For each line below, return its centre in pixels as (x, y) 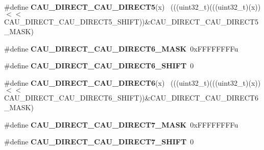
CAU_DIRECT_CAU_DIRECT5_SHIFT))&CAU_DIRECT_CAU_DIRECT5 (131, 21)
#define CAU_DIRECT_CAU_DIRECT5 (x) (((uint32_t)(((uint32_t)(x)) (133, 7)
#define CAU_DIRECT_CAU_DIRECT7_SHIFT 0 (99, 142)
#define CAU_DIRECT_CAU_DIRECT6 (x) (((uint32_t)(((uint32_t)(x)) (133, 82)
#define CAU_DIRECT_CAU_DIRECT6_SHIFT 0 (99, 66)
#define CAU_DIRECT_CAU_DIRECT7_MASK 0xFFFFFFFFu (121, 124)
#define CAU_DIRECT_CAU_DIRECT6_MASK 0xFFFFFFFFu (121, 48)
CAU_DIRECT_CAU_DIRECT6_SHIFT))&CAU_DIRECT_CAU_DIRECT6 (131, 97)
